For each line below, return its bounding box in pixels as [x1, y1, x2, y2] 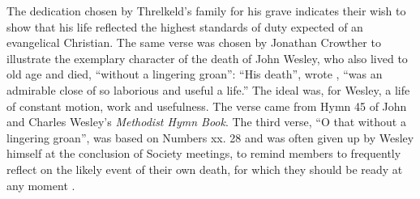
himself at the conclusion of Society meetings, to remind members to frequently [6, 145, 401, 162]
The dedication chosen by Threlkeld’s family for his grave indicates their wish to [6, 2, 406, 19]
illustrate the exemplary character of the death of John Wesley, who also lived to [6, 49, 408, 66]
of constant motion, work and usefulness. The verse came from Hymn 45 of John [6, 97, 407, 114]
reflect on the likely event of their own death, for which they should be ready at [6, 160, 403, 177]
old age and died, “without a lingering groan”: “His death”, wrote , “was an [6, 66, 383, 83]
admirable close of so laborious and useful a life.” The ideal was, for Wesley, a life [6, 81, 410, 98]
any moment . [6, 176, 75, 193]
